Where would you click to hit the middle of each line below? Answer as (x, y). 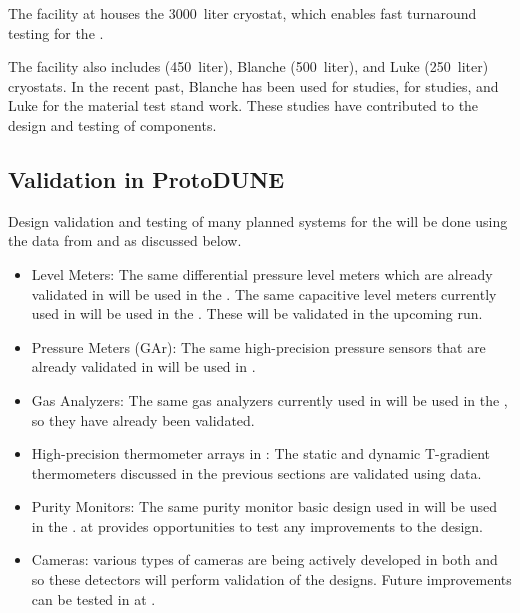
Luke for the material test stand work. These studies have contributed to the (243, 105)
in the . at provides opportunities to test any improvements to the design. (257, 525)
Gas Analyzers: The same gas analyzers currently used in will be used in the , (269, 399)
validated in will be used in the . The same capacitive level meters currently (264, 293)
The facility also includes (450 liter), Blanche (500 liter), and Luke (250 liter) (248, 66)
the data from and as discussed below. (125, 240)
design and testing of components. (112, 124)
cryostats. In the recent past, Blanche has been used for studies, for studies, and (253, 85)
